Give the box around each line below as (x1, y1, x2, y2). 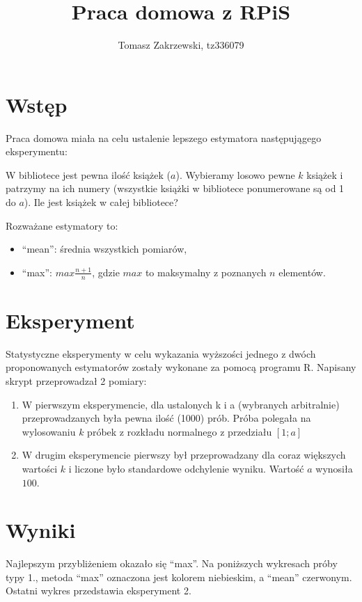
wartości (22, 461, 58, 475)
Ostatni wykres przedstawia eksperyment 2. (6, 583, 191, 598)
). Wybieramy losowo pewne (175, 167, 295, 182)
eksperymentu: (6, 144, 68, 159)
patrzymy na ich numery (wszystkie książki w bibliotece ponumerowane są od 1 (6, 181, 345, 196)
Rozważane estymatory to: (6, 218, 118, 232)
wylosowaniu (22, 424, 76, 438)
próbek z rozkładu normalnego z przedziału (87, 424, 272, 438)
